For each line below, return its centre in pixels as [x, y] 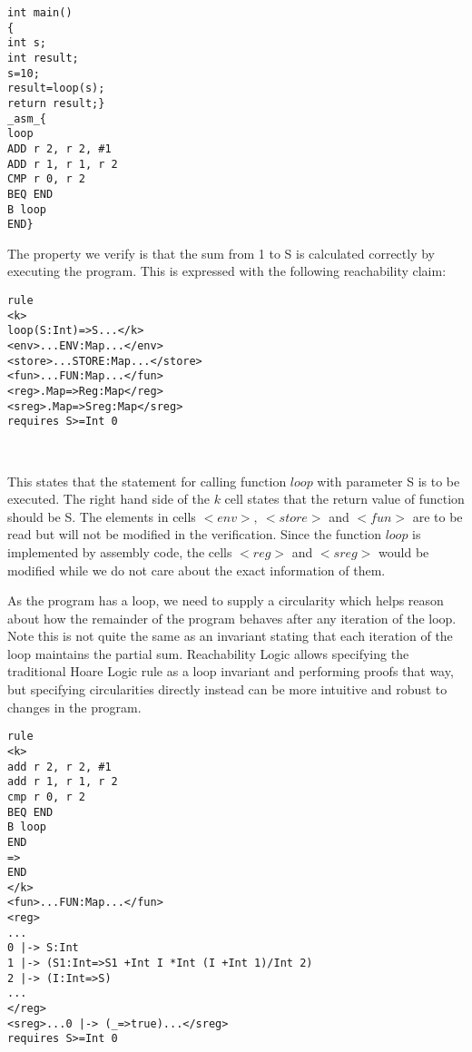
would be [404, 551]
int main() [40, 13]
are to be [438, 516]
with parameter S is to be [388, 481]
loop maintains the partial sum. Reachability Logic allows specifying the [208, 653]
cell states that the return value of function [344, 499]
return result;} [56, 103]
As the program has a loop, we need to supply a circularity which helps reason [226, 600]
